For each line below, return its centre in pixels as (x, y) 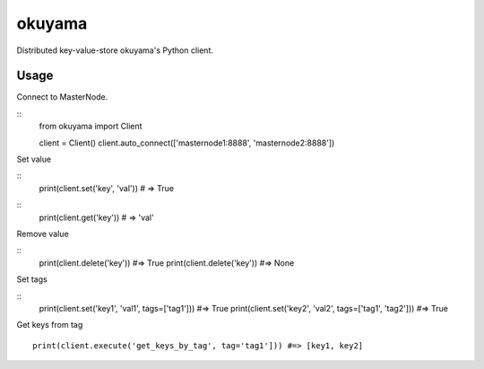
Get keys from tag (50, 325)
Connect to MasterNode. (62, 97)
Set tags (32, 279)
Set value (34, 159)
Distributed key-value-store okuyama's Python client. (115, 50)
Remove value (43, 233)
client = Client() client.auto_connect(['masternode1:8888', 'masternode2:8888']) (187, 143)
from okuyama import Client (91, 127)
